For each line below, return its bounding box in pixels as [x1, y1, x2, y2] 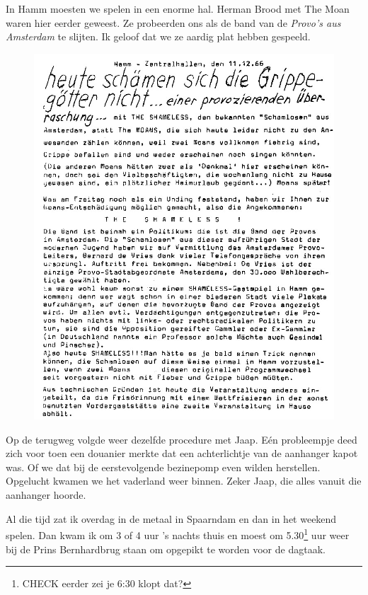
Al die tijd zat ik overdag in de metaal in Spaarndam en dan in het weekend [6, 511, 337, 526]
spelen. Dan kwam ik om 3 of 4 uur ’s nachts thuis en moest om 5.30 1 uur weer [6, 526, 350, 542]
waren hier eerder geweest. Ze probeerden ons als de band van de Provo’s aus [6, 15, 341, 30]
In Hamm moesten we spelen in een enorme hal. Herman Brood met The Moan [6, 1, 350, 16]
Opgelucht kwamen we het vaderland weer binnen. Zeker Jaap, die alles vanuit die [6, 473, 362, 488]
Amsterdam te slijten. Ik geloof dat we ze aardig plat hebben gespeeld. [6, 29, 311, 44]
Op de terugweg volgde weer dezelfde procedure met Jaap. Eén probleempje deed [6, 432, 357, 446]
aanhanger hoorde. [6, 487, 86, 502]
